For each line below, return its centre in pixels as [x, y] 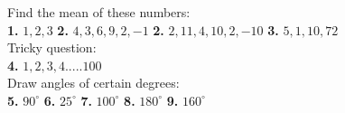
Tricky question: [52, 47]
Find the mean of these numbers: [99, 12]
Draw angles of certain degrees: [93, 83]
